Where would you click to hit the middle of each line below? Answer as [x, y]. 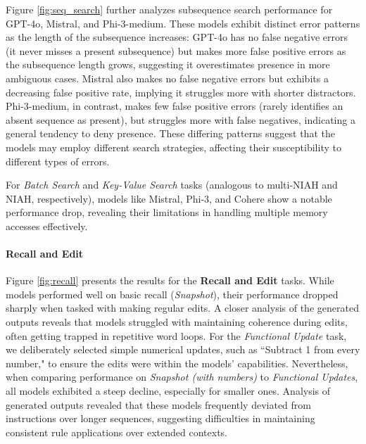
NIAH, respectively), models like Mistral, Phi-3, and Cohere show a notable [169, 198]
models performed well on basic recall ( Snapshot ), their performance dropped [172, 294]
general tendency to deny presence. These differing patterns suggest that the [170, 133]
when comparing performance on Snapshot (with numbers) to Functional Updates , [182, 377]
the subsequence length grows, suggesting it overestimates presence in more [168, 64]
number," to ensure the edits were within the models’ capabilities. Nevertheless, [177, 363]
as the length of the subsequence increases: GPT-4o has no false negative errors [177, 37]
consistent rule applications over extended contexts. [116, 432]
